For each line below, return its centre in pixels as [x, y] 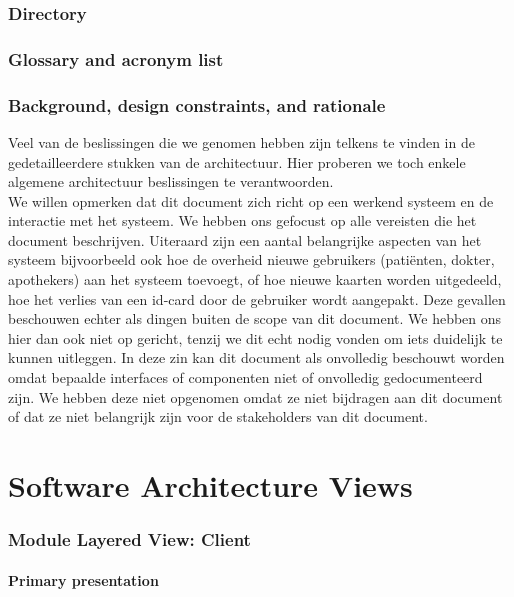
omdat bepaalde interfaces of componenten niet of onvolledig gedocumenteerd [245, 377]
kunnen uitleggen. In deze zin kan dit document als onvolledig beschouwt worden [256, 357]
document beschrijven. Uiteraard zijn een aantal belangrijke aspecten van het [245, 239]
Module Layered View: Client [129, 539]
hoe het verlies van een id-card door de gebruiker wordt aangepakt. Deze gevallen [257, 298]
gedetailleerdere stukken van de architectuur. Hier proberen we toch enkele [237, 161]
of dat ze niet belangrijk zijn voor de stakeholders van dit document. [218, 416]
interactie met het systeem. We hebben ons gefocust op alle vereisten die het [242, 220]
